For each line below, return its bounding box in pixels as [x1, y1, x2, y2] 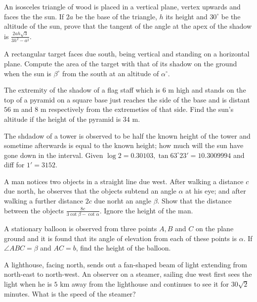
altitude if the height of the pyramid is [4, 113, 121, 124]
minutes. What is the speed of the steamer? [4, 288, 136, 299]
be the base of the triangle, [75, 11, 157, 21]
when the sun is [4, 68, 51, 78]
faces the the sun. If [4, 11, 64, 21]
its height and [166, 11, 208, 21]
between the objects [4, 205, 64, 215]
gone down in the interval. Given [4, 150, 103, 160]
